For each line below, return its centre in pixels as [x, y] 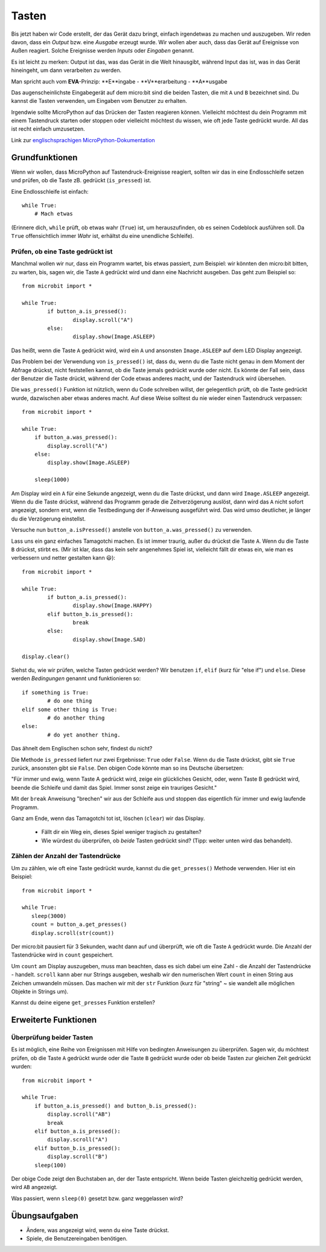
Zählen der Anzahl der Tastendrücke [66, 856]
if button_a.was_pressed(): [76, 438]
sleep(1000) [52, 480]
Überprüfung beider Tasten [52, 1038]
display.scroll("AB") [79, 1114]
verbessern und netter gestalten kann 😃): [63, 558]
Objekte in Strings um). [40, 991]
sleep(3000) [49, 916]
